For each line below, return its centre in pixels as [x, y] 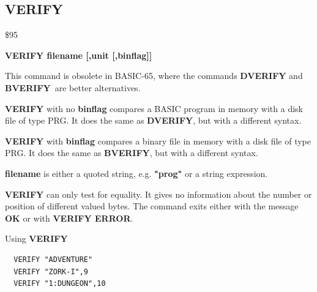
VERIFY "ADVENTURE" [53, 259]
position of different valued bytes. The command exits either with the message [152, 206]
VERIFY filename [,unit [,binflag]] [79, 55]
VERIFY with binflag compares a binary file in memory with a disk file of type [158, 140]
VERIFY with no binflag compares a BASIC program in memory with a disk [154, 108]
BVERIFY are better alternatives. [73, 87]
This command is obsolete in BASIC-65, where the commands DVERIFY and [154, 76]
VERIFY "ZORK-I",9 [51, 271]
